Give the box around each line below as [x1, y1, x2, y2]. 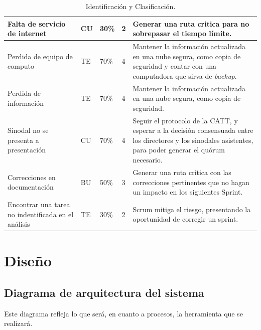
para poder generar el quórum [133, 144, 225, 155]
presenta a [8, 134, 39, 145]
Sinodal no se [8, 125, 49, 135]
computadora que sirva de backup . [133, 70, 237, 81]
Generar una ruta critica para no [133, 18, 249, 29]
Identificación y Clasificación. [85, 1, 176, 11]
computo [8, 61, 34, 71]
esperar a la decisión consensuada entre [133, 125, 253, 135]
